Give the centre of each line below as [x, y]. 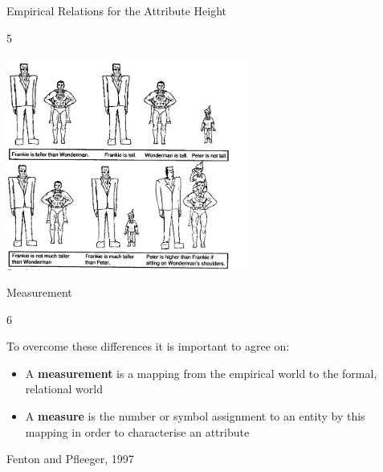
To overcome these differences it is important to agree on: [148, 346]
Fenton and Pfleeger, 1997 [70, 459]
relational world [64, 389]
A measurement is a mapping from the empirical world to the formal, [201, 373]
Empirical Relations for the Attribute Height [116, 10]
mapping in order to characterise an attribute [137, 431]
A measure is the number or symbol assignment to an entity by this [195, 416]
